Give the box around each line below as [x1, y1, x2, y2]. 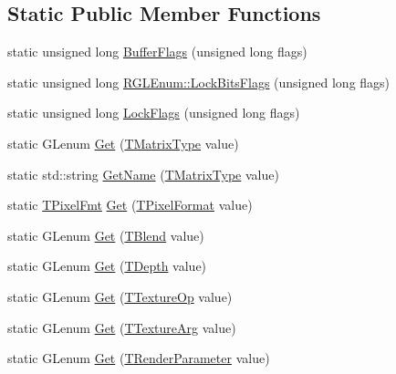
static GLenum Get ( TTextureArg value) [7, 317, 236, 337]
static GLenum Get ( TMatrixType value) [7, 133, 239, 152]
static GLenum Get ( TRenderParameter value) [7, 348, 270, 368]
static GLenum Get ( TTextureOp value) [7, 286, 233, 306]
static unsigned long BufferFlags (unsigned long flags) [7, 42, 307, 61]
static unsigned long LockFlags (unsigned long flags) [7, 103, 300, 122]
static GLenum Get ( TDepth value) [7, 256, 207, 275]
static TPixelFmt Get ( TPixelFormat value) [7, 195, 253, 214]
